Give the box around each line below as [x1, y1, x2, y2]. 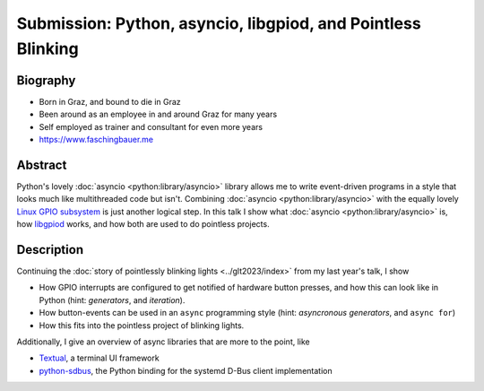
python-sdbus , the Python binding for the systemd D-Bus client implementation [39, 365, 333, 376]
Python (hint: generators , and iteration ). [39, 294, 186, 305]
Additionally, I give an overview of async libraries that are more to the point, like [16, 336, 311, 347]
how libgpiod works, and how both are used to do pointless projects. [16, 219, 270, 230]
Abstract [16, 157, 67, 172]
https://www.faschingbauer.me [39, 135, 154, 145]
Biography [16, 73, 76, 88]
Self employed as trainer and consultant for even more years [39, 121, 264, 132]
